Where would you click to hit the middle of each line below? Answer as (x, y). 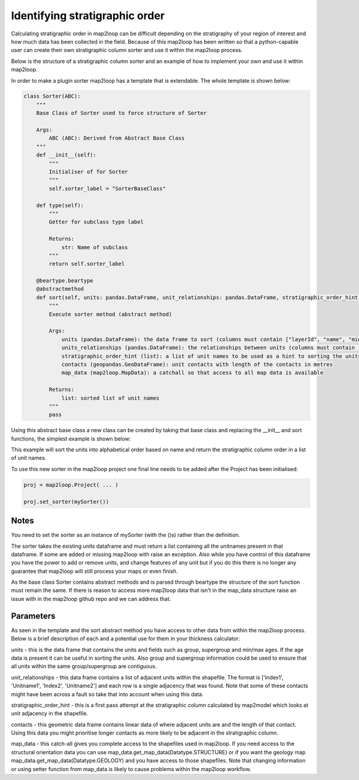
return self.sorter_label (87, 264)
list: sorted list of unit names (110, 398)
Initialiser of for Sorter (88, 172)
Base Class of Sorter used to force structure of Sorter (121, 113)
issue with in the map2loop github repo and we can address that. (91, 599)
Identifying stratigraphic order (88, 16)
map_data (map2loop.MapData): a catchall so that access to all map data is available (192, 373)
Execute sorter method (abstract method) (110, 314)
